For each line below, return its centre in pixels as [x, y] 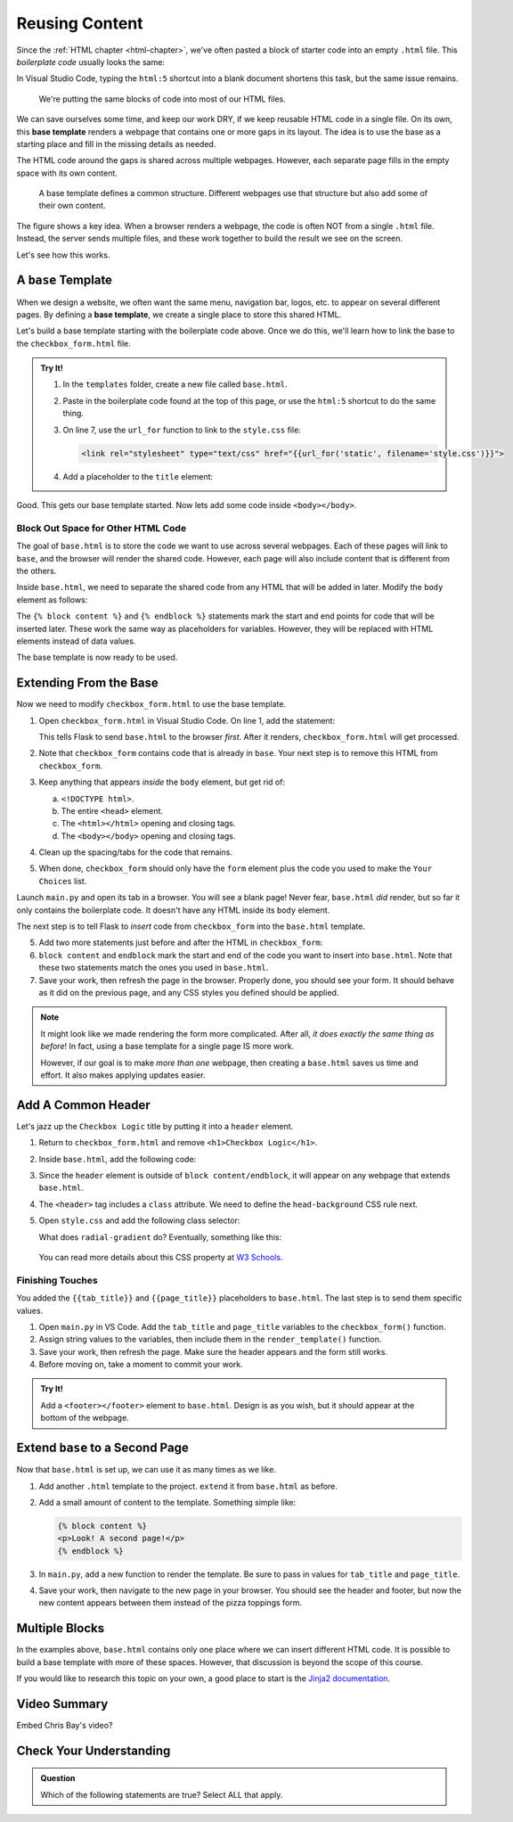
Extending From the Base [88, 683]
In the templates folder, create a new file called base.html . [175, 384]
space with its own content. [67, 173]
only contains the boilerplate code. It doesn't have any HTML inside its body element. [173, 910]
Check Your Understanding [94, 1750]
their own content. [72, 206]
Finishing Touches [57, 1280]
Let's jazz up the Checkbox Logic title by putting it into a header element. [155, 1126]
